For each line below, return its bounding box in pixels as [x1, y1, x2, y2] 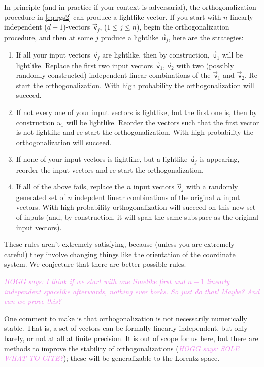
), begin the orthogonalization [136, 21, 229, 32]
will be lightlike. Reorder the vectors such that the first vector [66, 117, 259, 127]
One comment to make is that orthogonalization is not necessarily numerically [4, 313, 247, 323]
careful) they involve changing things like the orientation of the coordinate [4, 248, 236, 259]
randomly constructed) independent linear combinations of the [16, 70, 211, 80]
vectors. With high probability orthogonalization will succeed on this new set [16, 202, 256, 212]
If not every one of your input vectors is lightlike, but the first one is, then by [16, 106, 257, 117]
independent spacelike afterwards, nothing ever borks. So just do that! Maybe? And [4, 286, 260, 296]
